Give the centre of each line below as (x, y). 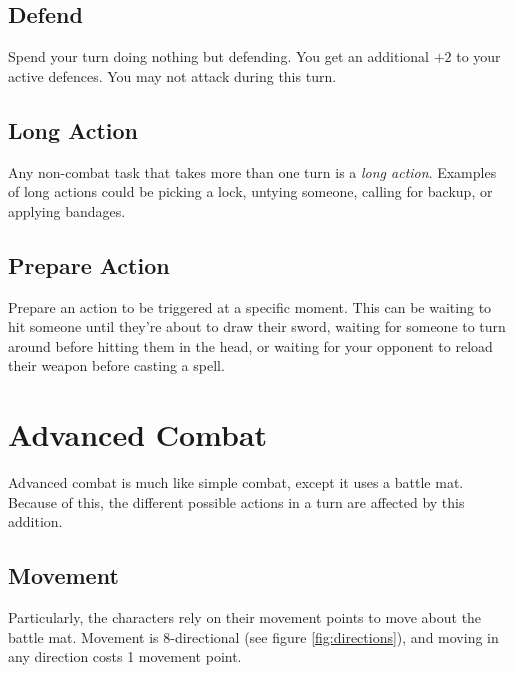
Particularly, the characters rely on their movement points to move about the (245, 617)
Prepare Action (89, 264)
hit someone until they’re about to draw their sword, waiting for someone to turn (257, 326)
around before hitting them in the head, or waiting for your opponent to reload (250, 345)
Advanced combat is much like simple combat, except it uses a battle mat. (236, 482)
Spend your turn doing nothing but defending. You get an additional (218, 56)
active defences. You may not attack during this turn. (172, 75)
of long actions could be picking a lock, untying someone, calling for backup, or (250, 191)
